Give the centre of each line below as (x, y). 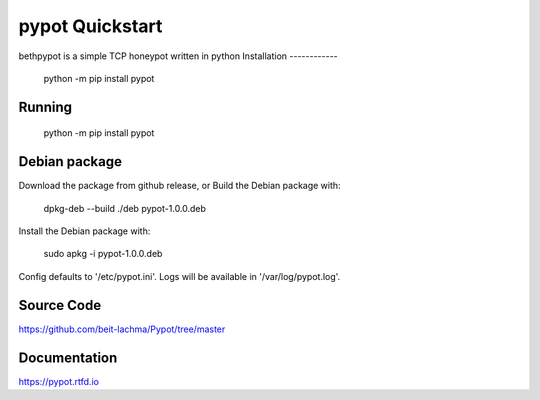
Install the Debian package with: (84, 231)
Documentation (68, 357)
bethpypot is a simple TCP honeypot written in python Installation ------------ (178, 56)
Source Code (60, 305)
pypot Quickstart (90, 26)
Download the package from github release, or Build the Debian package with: (179, 186)
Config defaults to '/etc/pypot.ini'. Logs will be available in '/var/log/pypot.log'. (179, 276)
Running (45, 106)
